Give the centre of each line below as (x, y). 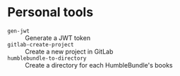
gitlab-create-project (41, 44)
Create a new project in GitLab (69, 51)
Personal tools (50, 12)
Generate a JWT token (58, 38)
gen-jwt (19, 31)
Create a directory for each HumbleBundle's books (99, 65)
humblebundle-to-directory (47, 58)
